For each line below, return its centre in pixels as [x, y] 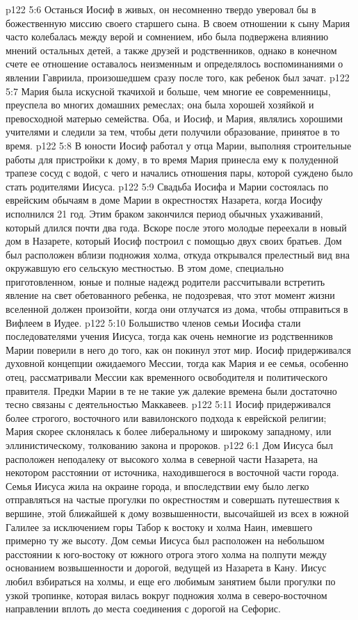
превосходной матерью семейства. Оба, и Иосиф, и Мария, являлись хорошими [174, 118]
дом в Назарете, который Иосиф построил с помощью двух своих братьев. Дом [174, 241]
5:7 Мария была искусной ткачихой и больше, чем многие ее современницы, [168, 91]
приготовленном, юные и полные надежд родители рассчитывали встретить [165, 281]
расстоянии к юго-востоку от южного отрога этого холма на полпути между [166, 554]
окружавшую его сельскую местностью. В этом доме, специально [145, 268]
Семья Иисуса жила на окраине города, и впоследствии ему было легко [157, 486]
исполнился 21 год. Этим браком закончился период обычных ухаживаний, [164, 213]
